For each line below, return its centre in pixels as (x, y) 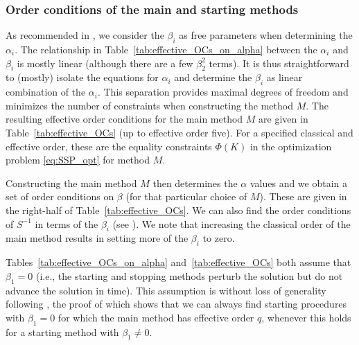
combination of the (46, 92)
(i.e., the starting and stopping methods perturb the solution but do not (189, 275)
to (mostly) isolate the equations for (82, 77)
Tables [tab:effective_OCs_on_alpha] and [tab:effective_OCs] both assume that (178, 262)
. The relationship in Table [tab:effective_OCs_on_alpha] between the (166, 50)
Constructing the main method (71, 183)
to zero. (219, 238)
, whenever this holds (306, 317)
